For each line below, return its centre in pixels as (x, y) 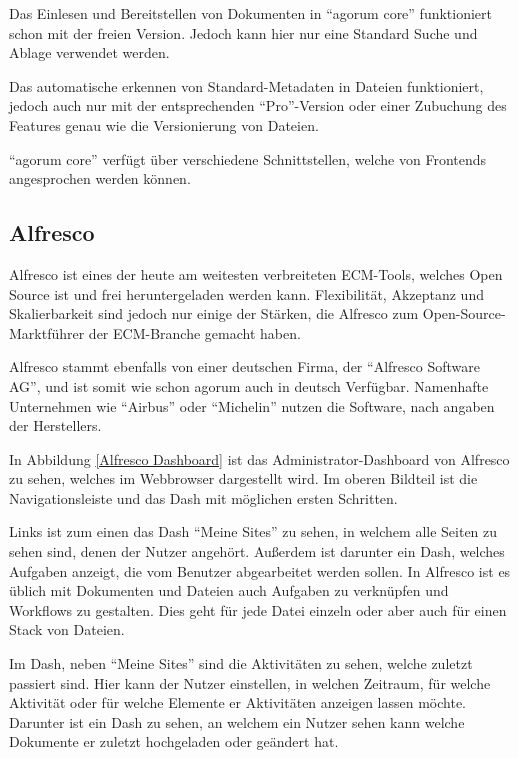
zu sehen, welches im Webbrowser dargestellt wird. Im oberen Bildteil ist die (243, 478)
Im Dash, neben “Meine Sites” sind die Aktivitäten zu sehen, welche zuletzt (241, 663)
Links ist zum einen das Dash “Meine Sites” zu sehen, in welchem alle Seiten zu (253, 531)
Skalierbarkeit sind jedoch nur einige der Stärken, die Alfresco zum (214, 313)
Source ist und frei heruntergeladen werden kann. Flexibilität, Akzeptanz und (246, 293)
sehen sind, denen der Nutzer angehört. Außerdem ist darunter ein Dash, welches (257, 551)
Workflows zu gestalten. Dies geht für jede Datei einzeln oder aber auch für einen (258, 609)
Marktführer (47, 332)
